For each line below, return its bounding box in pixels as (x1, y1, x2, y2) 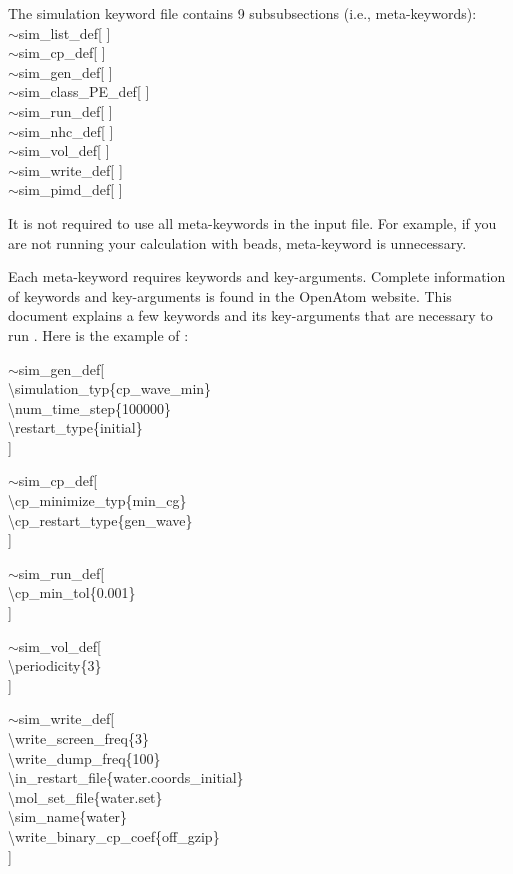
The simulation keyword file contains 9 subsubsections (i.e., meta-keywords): (8, 3, 477, 23)
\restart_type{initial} (8, 417, 143, 438)
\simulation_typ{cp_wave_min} (8, 378, 212, 399)
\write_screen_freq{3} (8, 728, 149, 748)
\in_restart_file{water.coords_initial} (8, 767, 244, 788)
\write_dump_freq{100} (8, 747, 161, 768)
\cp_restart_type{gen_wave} (8, 509, 193, 530)
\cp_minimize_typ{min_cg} (8, 490, 187, 511)
